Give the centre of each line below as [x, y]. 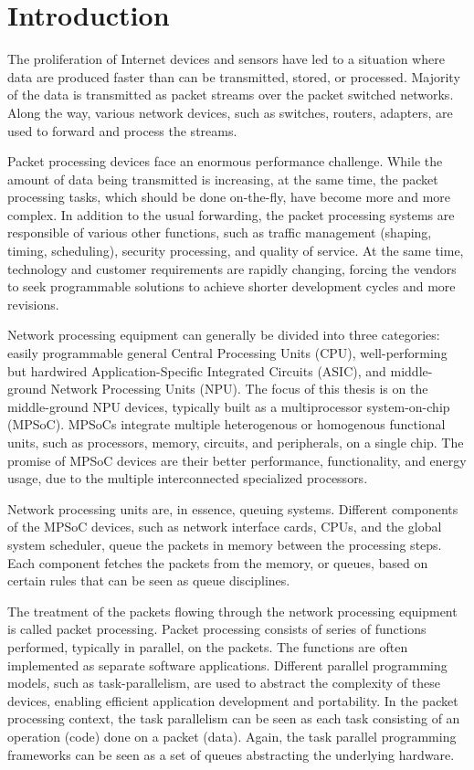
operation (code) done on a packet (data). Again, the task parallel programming [232, 736]
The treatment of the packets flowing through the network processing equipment [232, 611]
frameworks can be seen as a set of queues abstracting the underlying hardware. [231, 754]
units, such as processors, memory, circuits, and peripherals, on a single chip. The [236, 442]
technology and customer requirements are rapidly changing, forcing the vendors [232, 268]
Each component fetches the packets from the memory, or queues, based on [218, 562]
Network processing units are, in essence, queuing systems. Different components [233, 508]
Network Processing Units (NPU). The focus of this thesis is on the [239, 389]
